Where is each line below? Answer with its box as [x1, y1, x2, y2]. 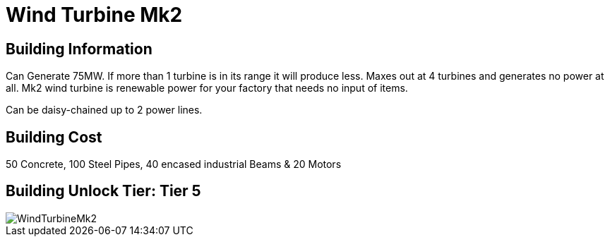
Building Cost [6, 128, 102, 146]
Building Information [6, 40, 152, 58]
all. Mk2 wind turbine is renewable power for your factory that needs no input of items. [6, 82, 408, 95]
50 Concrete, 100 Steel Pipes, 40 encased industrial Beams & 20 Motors [6, 158, 342, 171]
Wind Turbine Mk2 [6, 3, 183, 27]
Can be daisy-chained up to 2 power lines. [6, 104, 203, 116]
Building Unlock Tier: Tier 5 [6, 182, 201, 200]
